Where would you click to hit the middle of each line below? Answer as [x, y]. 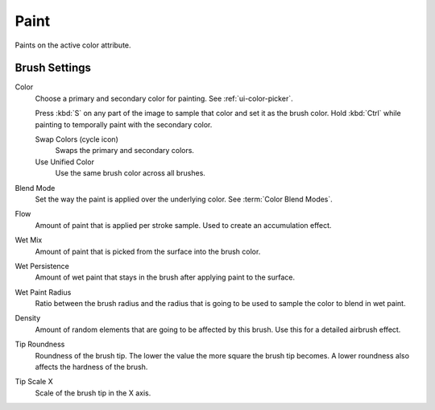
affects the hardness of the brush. [91, 367]
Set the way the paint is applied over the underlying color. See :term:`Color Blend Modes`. [184, 199]
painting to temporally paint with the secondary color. [124, 124]
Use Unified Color [64, 162]
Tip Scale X [34, 382]
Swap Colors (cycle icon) [77, 139]
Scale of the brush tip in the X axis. [93, 393]
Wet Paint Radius [43, 292]
